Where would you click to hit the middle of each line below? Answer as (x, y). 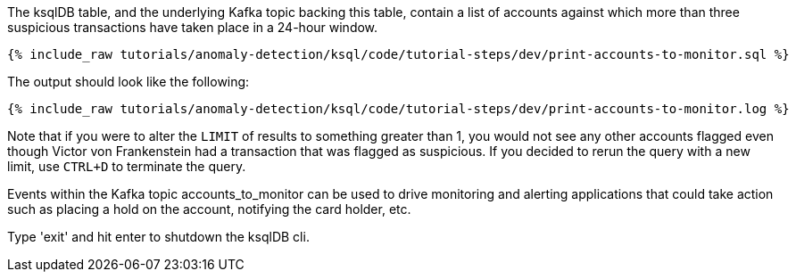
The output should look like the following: (129, 82)
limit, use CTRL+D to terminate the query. (127, 166)
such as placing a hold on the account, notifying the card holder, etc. (209, 209)
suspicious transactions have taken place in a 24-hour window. (193, 27)
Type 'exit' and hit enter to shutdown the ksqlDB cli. (158, 237)
